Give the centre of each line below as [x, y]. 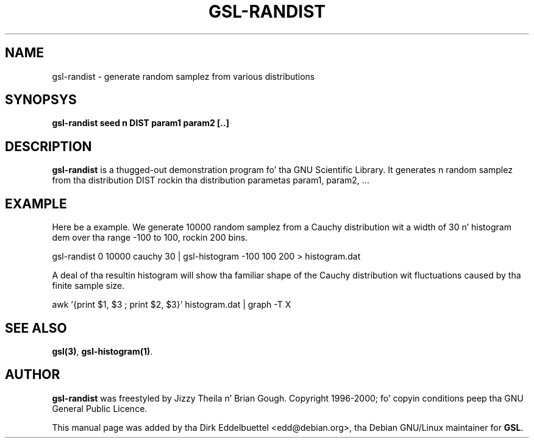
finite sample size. [88, 286]
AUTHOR [33, 375]
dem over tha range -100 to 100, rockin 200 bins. [150, 238]
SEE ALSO [36, 328]
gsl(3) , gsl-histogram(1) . [102, 351]
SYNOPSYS [41, 100]
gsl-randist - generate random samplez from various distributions [183, 76]
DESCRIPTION [48, 146]
